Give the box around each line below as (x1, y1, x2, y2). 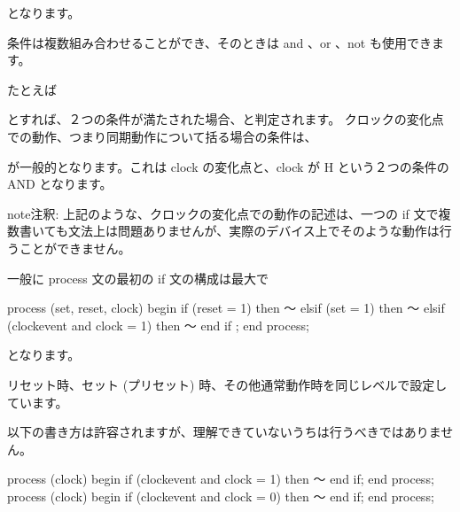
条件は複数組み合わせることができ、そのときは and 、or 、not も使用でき (7, 33, 432, 51)
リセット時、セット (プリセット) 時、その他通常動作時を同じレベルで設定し (7, 375, 448, 393)
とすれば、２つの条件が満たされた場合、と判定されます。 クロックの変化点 (7, 110, 444, 128)
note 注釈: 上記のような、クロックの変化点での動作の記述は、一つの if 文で (7, 204, 439, 222)
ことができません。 (19, 238, 131, 257)
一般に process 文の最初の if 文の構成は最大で (7, 268, 269, 287)
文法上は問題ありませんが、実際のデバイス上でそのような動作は (67, 221, 440, 240)
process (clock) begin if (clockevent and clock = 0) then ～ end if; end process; (7, 486, 434, 505)
